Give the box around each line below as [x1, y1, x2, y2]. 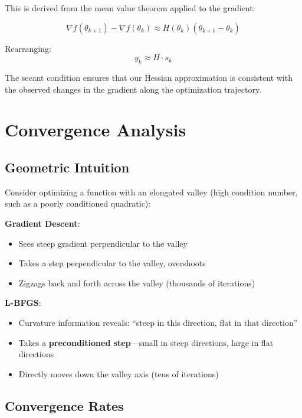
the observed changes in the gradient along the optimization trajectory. [5, 83, 262, 95]
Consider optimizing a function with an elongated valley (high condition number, [5, 185, 298, 198]
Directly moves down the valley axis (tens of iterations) [18, 367, 219, 380]
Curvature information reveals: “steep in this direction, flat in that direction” [18, 316, 298, 328]
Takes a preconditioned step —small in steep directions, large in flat [18, 336, 274, 348]
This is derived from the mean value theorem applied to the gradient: [5, 2, 255, 14]
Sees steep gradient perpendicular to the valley [18, 237, 188, 249]
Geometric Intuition [5, 158, 130, 176]
